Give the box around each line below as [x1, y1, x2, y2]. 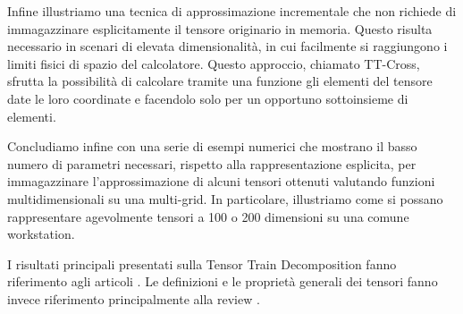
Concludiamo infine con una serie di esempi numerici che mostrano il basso [7, 137, 417, 156]
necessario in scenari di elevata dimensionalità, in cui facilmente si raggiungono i [7, 37, 448, 55]
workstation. [7, 225, 75, 243]
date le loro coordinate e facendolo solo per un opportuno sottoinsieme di [7, 89, 408, 107]
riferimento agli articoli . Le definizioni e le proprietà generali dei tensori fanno [7, 272, 438, 291]
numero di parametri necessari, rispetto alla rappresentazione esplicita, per [7, 154, 417, 173]
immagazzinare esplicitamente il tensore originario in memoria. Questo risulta [7, 19, 433, 38]
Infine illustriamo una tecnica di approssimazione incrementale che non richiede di [7, 2, 457, 20]
